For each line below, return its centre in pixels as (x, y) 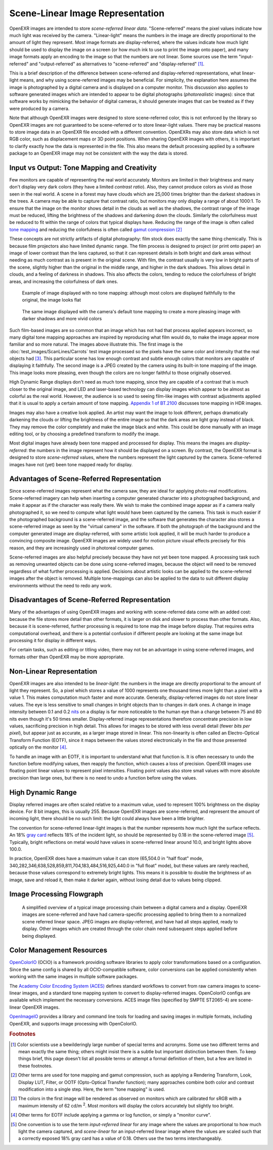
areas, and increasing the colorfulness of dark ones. (64, 281)
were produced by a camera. (39, 108)
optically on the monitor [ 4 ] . (38, 747)
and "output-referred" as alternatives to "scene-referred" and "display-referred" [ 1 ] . (117, 64)
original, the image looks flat (52, 300)
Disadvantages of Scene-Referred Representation (90, 600)
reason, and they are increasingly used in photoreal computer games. (82, 548)
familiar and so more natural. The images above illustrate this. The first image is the (96, 344)
